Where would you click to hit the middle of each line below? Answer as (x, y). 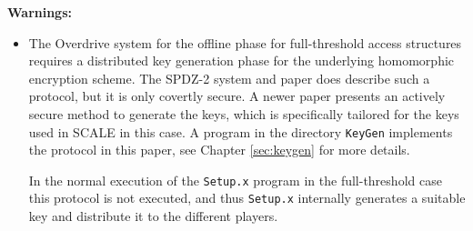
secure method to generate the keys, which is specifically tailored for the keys (244, 113)
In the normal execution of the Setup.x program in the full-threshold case (235, 180)
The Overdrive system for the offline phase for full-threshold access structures (245, 42)
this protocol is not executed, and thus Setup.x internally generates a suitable (247, 198)
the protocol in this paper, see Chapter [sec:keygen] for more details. (219, 150)
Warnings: (40, 12)
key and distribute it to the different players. (153, 216)
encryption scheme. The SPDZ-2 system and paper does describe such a (229, 78)
